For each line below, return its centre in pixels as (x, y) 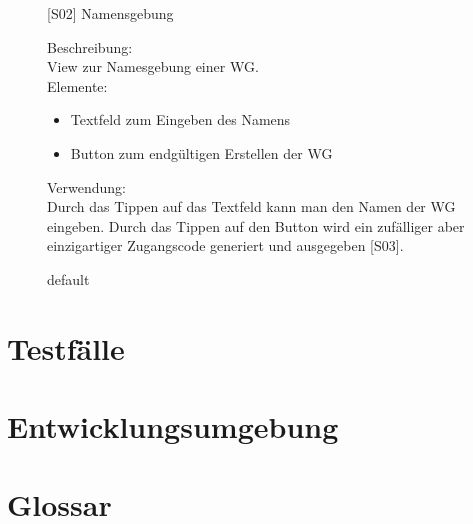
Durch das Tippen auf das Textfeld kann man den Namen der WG (251, 206)
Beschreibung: (90, 46)
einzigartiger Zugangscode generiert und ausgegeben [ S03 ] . (225, 245)
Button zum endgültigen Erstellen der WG (201, 152)
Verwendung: (87, 186)
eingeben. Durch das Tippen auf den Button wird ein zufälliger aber (256, 225)
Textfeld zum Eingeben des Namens (180, 119)
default (68, 278)
